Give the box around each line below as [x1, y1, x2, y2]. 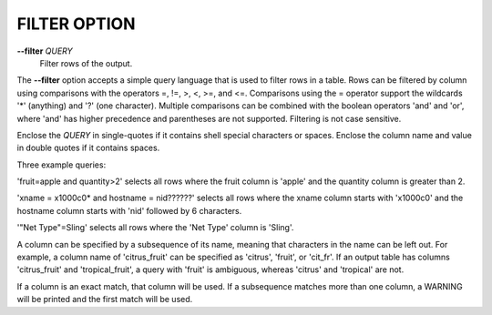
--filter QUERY [16, 46, 73, 56]
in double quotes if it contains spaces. [16, 142, 160, 154]
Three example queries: [16, 159, 107, 170]
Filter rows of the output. [39, 57, 133, 68]
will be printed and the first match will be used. [16, 294, 193, 305]
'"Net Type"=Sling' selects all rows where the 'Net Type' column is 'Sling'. [16, 222, 294, 233]
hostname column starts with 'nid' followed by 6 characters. [16, 205, 242, 216]
